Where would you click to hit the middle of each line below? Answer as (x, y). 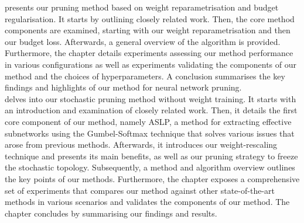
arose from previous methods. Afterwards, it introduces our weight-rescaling (141, 144)
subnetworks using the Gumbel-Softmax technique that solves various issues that (150, 133)
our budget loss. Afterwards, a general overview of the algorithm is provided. (143, 41)
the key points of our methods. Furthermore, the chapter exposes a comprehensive (152, 178)
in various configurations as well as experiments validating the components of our (151, 64)
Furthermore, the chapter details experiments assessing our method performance (149, 53)
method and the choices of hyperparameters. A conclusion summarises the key (145, 76)
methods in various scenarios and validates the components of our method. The (147, 202)
